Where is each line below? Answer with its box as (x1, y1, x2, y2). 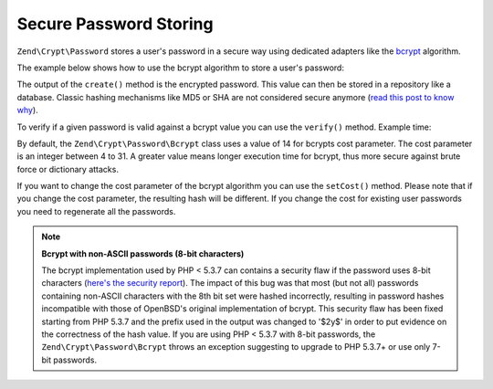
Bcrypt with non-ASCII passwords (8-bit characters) (41, 247, 245, 259)
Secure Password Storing (16, 14, 214, 34)
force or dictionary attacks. (16, 163, 119, 174)
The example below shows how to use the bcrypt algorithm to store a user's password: (16, 62, 344, 73)
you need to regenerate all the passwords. (16, 205, 176, 216)
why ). (16, 105, 38, 116)
